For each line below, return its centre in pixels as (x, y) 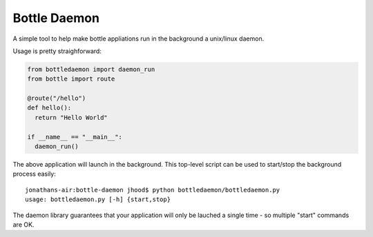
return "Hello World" (71, 117)
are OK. (23, 225)
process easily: (35, 174)
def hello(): (49, 108)
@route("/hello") (57, 99)
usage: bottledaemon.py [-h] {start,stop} (98, 199)
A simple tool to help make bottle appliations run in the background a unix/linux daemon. (138, 39)
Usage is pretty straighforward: (57, 51)
